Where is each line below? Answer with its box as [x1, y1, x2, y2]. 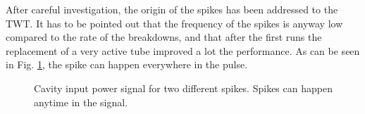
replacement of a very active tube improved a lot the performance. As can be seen [6, 43, 360, 58]
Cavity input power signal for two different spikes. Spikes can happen [34, 80, 333, 95]
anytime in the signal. [34, 94, 128, 109]
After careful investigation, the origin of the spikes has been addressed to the [6, 2, 338, 16]
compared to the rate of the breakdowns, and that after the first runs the [6, 30, 322, 44]
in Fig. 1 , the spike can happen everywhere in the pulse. [6, 57, 248, 72]
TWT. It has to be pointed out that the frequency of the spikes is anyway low [6, 15, 343, 30]
